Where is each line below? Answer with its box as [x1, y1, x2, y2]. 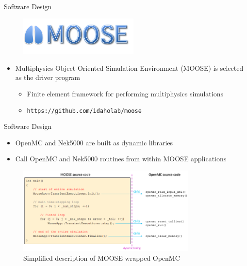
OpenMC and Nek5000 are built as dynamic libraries [15, 137, 173, 147]
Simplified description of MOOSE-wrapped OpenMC [23, 252, 180, 263]
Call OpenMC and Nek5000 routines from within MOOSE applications [15, 154, 227, 164]
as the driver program [15, 72, 81, 82]
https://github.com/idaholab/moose [27, 107, 142, 114]
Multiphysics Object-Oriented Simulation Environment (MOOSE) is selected [15, 63, 244, 73]
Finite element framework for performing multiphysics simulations [27, 89, 223, 99]
